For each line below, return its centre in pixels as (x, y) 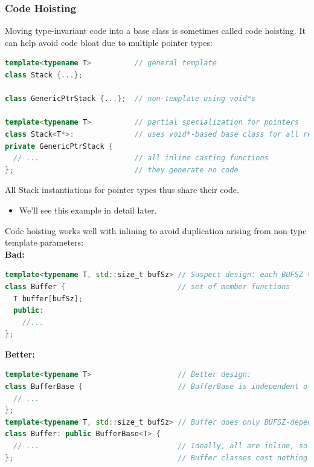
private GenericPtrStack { (59, 146)
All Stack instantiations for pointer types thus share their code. (122, 190)
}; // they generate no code (122, 170)
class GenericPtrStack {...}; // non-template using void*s (130, 99)
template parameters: (44, 242)
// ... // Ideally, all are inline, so (161, 446)
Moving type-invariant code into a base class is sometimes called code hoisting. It (155, 31)
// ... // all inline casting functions (141, 158)
